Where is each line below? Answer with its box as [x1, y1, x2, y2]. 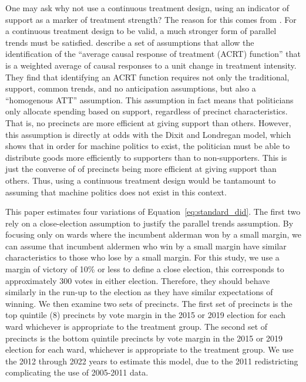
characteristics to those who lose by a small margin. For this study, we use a [5, 251, 280, 263]
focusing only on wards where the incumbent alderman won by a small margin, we [5, 228, 301, 241]
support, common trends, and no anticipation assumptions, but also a [5, 82, 256, 94]
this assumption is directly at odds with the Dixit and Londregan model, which [5, 128, 291, 140]
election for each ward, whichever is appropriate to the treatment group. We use [5, 343, 294, 356]
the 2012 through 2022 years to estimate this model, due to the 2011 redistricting [5, 354, 298, 367]
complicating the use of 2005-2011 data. [5, 366, 149, 378]
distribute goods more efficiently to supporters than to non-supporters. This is [5, 151, 287, 163]
